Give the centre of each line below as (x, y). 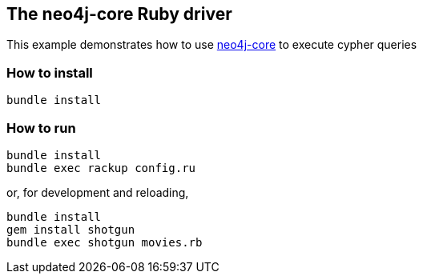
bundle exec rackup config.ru (101, 168)
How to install (50, 72)
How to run (41, 128)
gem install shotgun (71, 229)
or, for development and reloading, (98, 192)
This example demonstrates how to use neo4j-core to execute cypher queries (212, 45)
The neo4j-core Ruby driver (119, 14)
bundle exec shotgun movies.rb (105, 242)
